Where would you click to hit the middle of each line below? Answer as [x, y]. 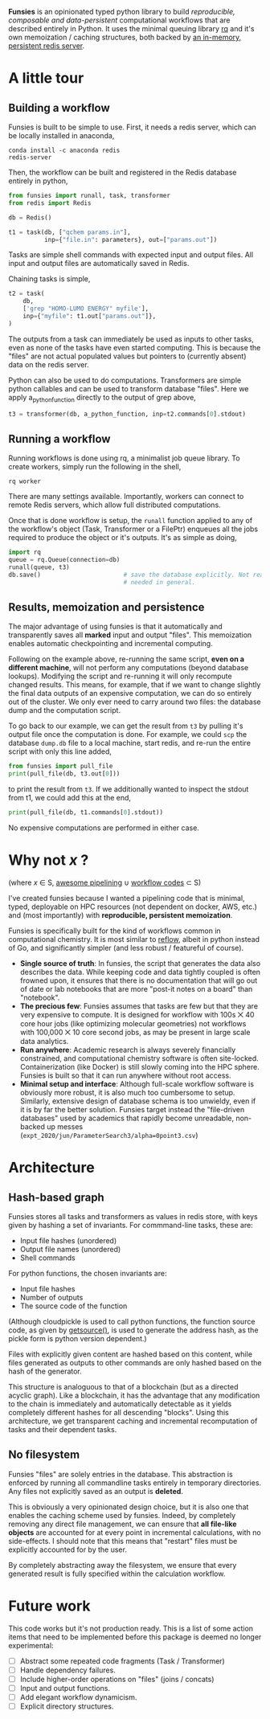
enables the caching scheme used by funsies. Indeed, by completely [122, 1515]
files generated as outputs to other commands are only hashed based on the [135, 1362]
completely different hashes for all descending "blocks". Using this [119, 1412]
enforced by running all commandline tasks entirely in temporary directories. [135, 1483]
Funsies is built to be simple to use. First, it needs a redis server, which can [133, 127]
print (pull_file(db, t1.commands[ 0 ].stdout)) [86, 812]
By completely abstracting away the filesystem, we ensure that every [123, 1565]
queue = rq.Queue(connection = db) [64, 560]
